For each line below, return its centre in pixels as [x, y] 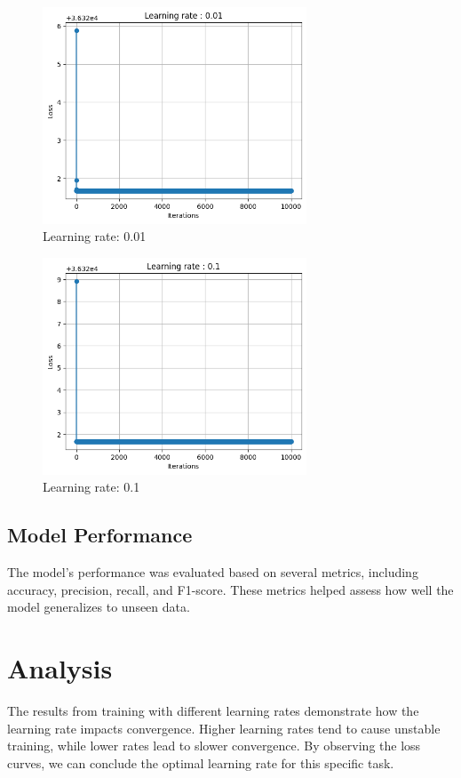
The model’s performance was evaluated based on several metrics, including [213, 572]
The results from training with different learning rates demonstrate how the [213, 710]
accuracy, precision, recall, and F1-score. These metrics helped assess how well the [230, 589]
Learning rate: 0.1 [91, 487]
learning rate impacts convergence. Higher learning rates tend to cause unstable [224, 728]
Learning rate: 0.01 [95, 236]
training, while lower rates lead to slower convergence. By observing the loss [214, 746]
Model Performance [100, 535]
